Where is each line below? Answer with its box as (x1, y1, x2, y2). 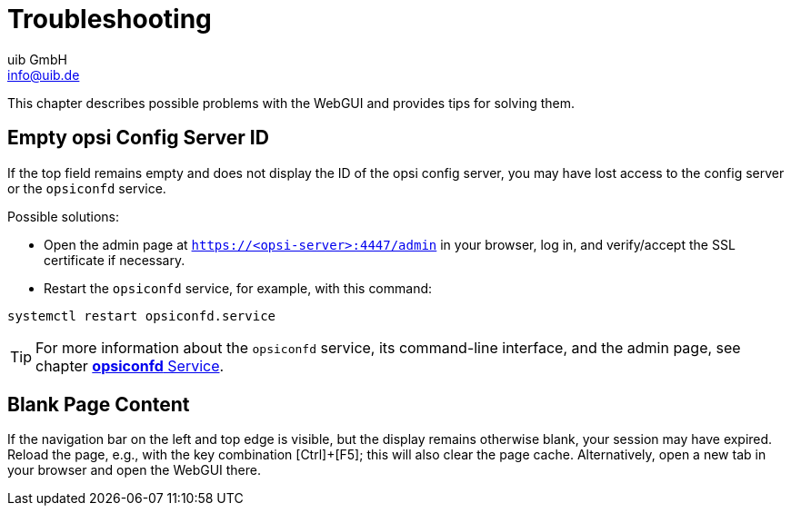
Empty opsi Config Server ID (7, 126, 269, 150)
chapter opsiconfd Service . (35, 356, 225, 375)
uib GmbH (7, 51, 67, 67)
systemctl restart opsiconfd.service (7, 308, 276, 323)
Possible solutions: (7, 208, 120, 224)
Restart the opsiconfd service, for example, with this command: (44, 280, 433, 296)
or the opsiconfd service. (7, 180, 166, 196)
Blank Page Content (7, 393, 190, 417)
